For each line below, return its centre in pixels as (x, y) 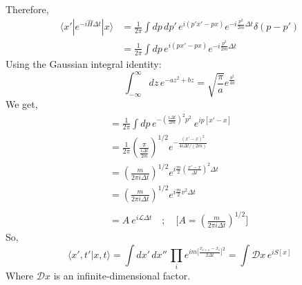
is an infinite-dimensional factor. (122, 276)
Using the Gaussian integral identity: (84, 63)
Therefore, (27, 9)
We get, (22, 103)
